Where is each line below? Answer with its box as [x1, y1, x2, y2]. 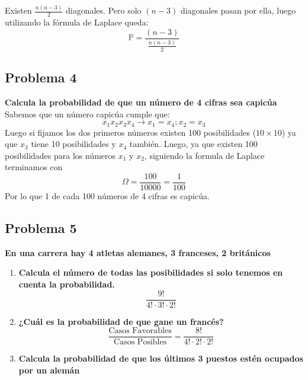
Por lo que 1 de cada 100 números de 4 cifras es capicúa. [5, 190, 210, 202]
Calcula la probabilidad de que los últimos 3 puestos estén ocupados [18, 352, 303, 365]
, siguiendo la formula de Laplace [144, 149, 265, 161]
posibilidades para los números [5, 149, 116, 161]
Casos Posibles [114, 338, 167, 347]
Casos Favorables [108, 327, 172, 336]
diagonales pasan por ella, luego [180, 4, 296, 17]
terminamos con [5, 161, 63, 173]
